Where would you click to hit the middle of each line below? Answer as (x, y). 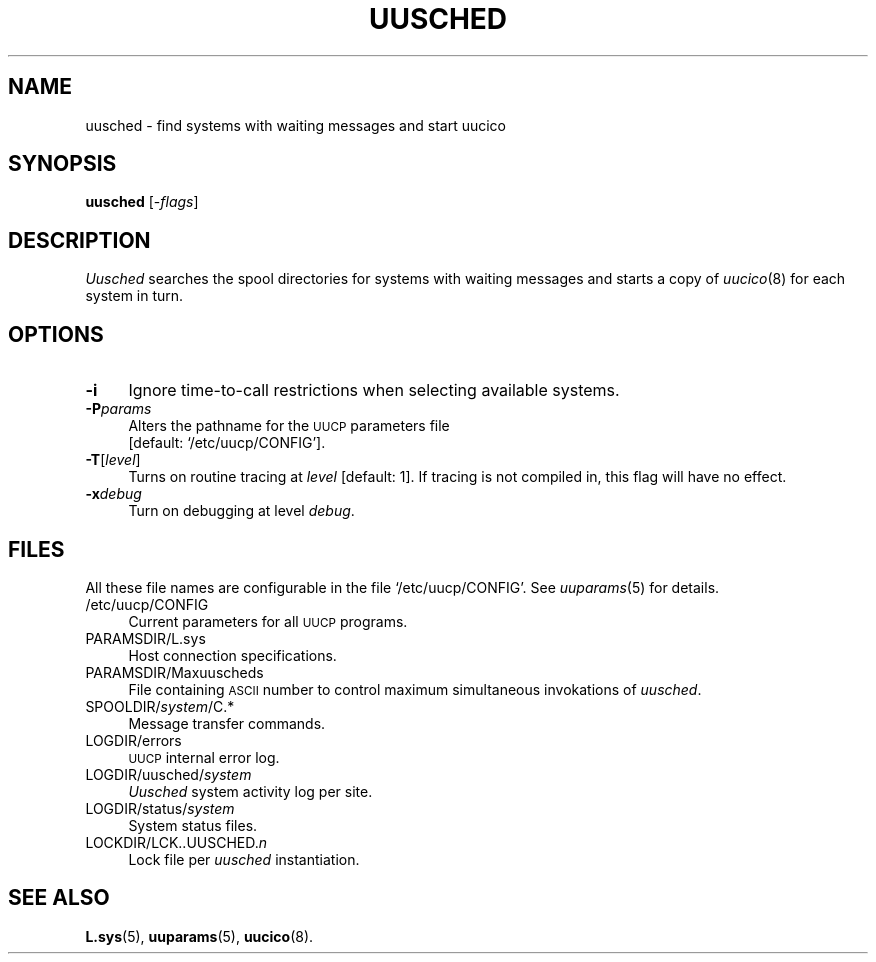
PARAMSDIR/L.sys (145, 638)
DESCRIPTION (79, 240)
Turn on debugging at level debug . (241, 511)
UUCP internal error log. (204, 757)
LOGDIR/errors (133, 740)
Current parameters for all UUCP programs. (268, 621)
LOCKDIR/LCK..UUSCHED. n (176, 842)
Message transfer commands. (227, 723)
